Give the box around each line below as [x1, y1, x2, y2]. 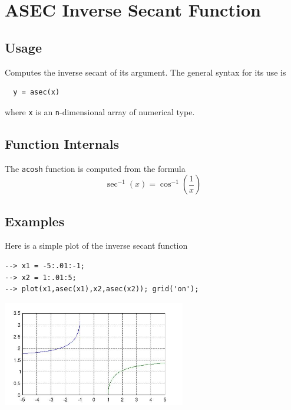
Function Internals [5, 134, 120, 152]
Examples [5, 211, 65, 230]
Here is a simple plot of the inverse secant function [5, 239, 188, 252]
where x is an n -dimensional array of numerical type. [5, 105, 195, 118]
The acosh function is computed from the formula [5, 162, 186, 174]
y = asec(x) [13, 88, 60, 97]
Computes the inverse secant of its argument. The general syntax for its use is [5, 66, 286, 78]
